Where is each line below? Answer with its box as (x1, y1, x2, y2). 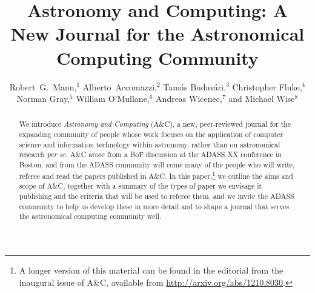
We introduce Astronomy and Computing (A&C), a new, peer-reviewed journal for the (19, 119, 291, 129)
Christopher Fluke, (232, 80, 302, 93)
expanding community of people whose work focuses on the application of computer (19, 129, 283, 140)
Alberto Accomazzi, (82, 80, 157, 93)
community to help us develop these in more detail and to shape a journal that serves (19, 201, 290, 211)
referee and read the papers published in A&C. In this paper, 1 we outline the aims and (19, 169, 293, 181)
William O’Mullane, (76, 92, 150, 105)
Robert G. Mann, (9, 80, 77, 93)
